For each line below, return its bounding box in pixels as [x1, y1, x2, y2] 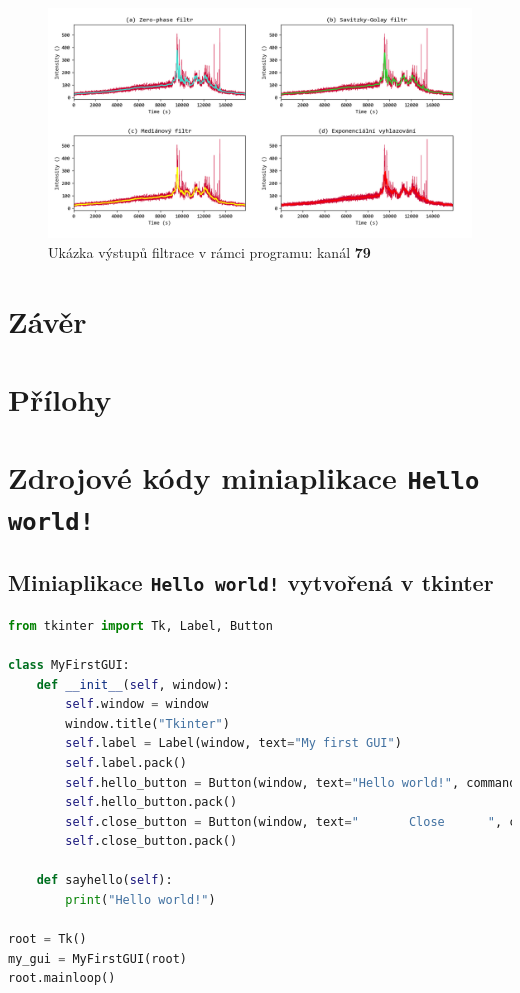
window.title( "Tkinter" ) [65, 716, 230, 731]
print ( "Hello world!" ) [65, 893, 216, 908]
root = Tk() [8, 932, 87, 947]
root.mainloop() [8, 971, 116, 986]
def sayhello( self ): [36, 873, 173, 888]
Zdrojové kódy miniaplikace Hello [8, 457, 480, 498]
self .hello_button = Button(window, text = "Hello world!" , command [65, 775, 517, 790]
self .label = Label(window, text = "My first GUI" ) [65, 736, 402, 751]
